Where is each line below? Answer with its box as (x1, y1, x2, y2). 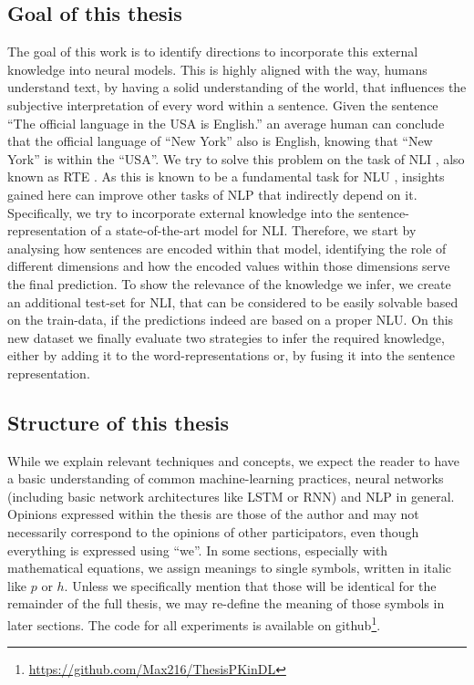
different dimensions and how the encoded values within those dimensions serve (7, 256, 450, 275)
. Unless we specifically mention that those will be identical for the (64, 576, 437, 595)
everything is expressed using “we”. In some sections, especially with (7, 540, 388, 559)
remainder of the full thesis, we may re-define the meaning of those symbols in (7, 594, 445, 613)
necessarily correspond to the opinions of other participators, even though (7, 523, 419, 542)
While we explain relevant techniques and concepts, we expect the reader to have (7, 451, 460, 470)
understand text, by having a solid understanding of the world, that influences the (7, 78, 467, 97)
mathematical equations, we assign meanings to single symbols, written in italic (7, 558, 452, 577)
